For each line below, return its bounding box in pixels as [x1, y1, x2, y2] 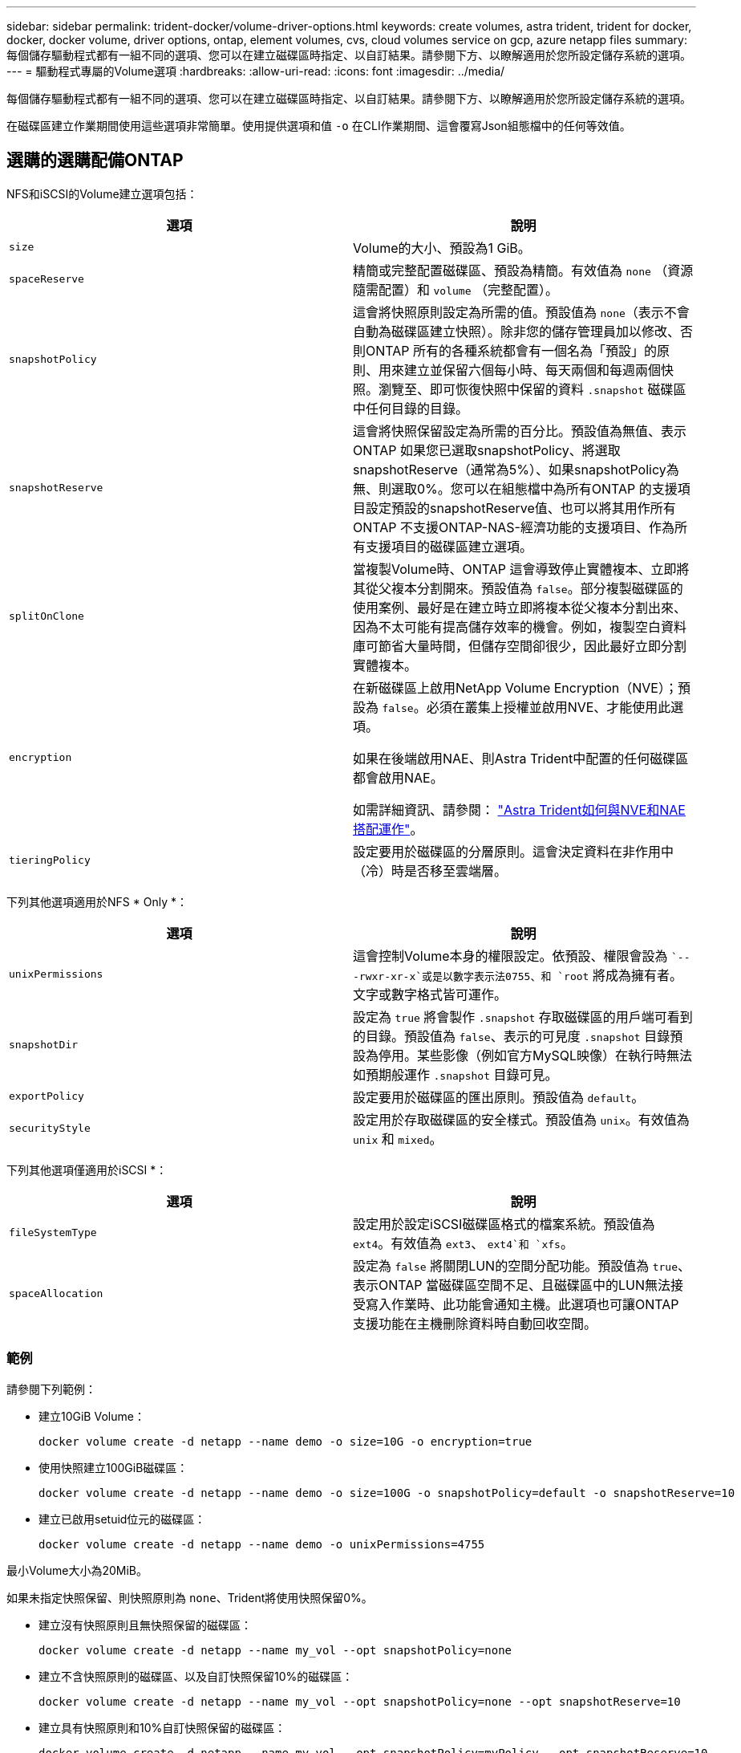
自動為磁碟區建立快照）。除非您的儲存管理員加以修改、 [353, 323, 681, 340]
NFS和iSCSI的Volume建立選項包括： [6, 186, 198, 201]
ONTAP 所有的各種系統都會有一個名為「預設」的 [366, 342, 658, 359]
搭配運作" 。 [353, 820, 423, 837]
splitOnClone [9, 610, 84, 623]
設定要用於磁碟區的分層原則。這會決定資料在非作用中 [353, 843, 674, 860]
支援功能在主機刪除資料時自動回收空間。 [353, 1315, 597, 1332]
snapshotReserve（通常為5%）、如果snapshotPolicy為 [353, 461, 679, 478]
